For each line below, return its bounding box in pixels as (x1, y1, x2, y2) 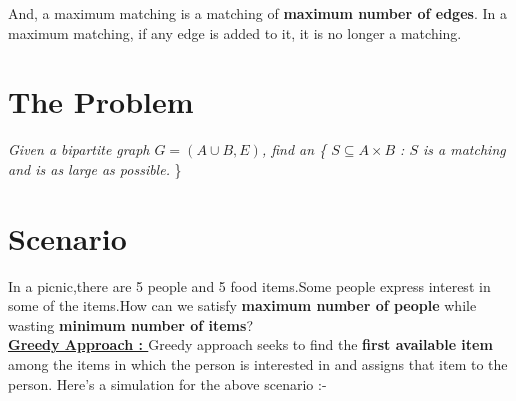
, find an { (261, 139, 327, 160)
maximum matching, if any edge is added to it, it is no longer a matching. (8, 22, 462, 43)
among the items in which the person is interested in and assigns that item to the (8, 354, 508, 374)
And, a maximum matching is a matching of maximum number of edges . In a (8, 3, 507, 23)
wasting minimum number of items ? (8, 314, 253, 335)
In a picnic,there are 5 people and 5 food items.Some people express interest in (8, 275, 491, 296)
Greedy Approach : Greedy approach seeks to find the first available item (8, 334, 493, 355)
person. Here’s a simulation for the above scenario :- (8, 373, 327, 394)
